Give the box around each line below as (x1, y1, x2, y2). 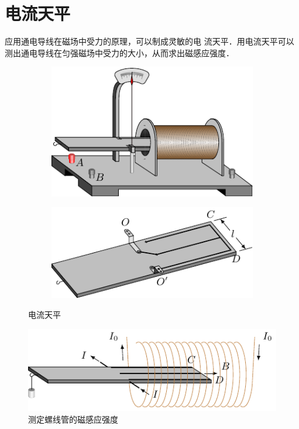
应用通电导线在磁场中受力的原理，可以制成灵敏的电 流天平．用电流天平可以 (5, 35, 294, 47)
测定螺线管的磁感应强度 (28, 413, 118, 425)
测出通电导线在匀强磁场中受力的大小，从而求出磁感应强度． (5, 46, 234, 59)
